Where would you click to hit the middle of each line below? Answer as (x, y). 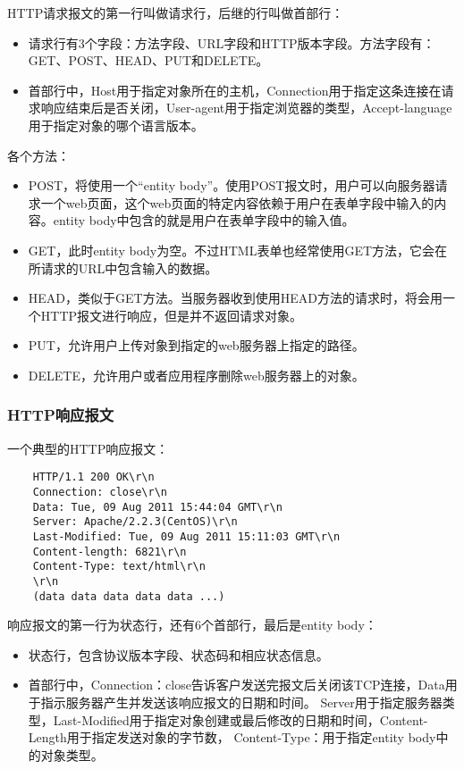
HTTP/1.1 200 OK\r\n (93, 477)
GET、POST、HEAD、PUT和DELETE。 (148, 60)
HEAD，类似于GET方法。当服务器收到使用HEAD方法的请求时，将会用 (235, 298)
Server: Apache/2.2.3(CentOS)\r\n (135, 522)
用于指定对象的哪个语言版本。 (116, 125)
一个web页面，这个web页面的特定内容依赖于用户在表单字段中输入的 (237, 202)
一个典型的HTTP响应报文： (88, 448)
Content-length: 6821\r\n (110, 552)
